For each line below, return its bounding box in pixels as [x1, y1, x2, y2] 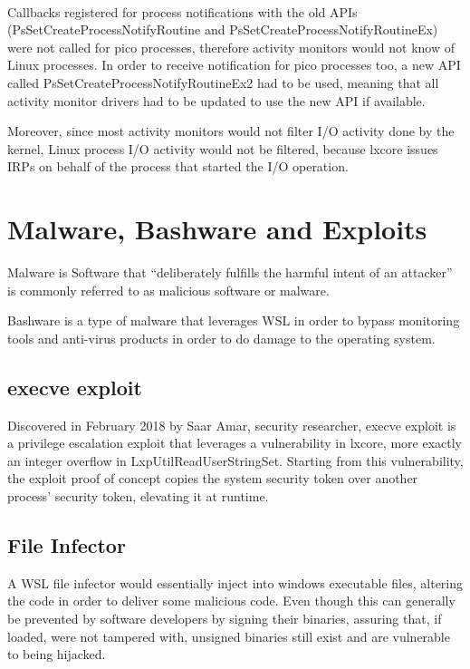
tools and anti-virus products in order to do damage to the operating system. [7, 328, 436, 347]
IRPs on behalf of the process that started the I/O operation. [7, 157, 349, 176]
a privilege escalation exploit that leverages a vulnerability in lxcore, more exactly [7, 433, 463, 452]
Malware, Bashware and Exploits [7, 210, 427, 247]
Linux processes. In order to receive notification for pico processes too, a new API [7, 55, 461, 74]
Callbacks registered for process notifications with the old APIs [7, 2, 358, 21]
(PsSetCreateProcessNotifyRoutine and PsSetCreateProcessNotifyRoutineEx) [7, 20, 438, 39]
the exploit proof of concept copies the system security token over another [7, 469, 418, 488]
